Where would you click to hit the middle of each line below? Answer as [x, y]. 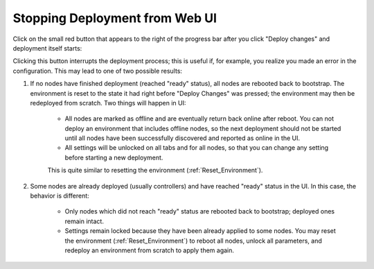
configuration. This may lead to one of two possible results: [98, 71]
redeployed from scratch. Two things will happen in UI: [108, 103]
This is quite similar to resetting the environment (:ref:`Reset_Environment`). [155, 171]
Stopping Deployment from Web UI [115, 18]
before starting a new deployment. [114, 157]
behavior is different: [60, 196]
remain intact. [84, 221]
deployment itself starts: [47, 48]
